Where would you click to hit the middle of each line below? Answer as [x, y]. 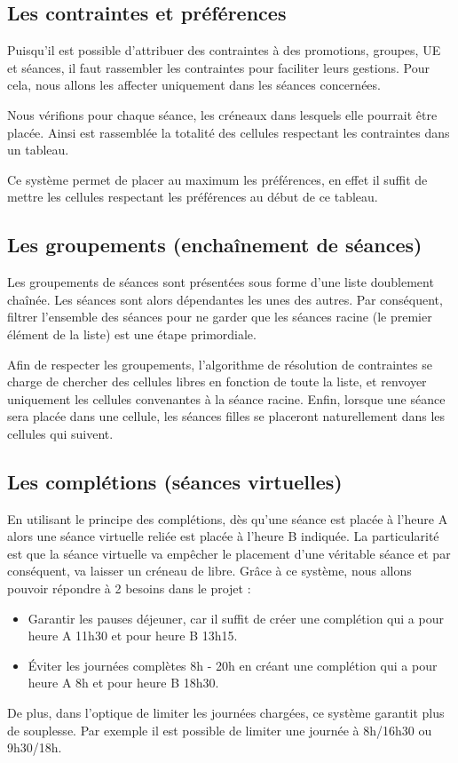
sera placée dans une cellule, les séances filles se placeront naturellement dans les [226, 416]
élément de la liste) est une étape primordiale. [132, 334]
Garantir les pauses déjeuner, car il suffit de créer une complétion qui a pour [236, 618]
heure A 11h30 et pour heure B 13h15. [133, 636]
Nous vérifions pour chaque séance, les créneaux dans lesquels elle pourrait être [222, 114]
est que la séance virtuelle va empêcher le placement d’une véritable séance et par [229, 553]
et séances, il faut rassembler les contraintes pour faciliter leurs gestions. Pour [218, 67]
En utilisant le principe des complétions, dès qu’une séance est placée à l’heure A [228, 518]
